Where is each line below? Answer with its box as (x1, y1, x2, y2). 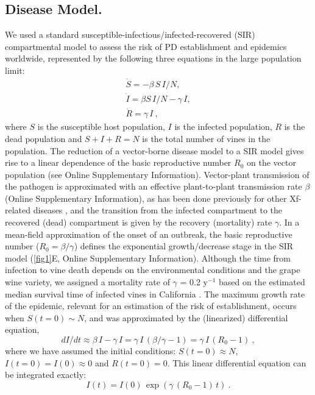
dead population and (5, 132, 82, 144)
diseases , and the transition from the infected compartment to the (33, 204, 283, 216)
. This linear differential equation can (167, 356, 306, 369)
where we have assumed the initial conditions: (5, 344, 176, 357)
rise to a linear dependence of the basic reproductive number (5, 156, 232, 169)
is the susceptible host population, (37, 120, 165, 133)
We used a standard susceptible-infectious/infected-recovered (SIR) (5, 28, 255, 41)
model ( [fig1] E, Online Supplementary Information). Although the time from (5, 251, 291, 264)
